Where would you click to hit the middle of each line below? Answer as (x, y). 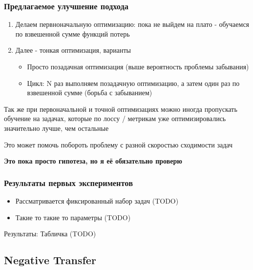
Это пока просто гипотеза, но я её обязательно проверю (93, 161)
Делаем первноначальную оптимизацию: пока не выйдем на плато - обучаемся (132, 24)
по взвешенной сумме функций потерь (73, 33)
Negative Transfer (50, 260)
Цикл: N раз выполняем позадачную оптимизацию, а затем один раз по (133, 83)
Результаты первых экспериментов (68, 182)
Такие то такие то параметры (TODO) (73, 217)
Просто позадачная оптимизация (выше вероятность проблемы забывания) (138, 66)
